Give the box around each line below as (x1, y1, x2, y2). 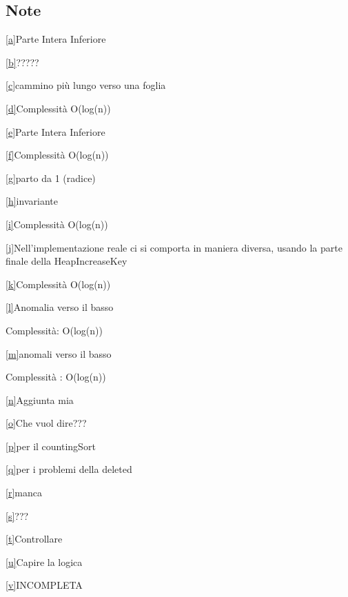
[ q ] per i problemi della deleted (6, 462, 132, 476)
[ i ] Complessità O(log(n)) (6, 216, 108, 231)
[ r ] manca (6, 485, 42, 500)
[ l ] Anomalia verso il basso (6, 300, 114, 314)
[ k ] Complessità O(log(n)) (6, 276, 111, 291)
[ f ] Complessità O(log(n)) (6, 148, 109, 162)
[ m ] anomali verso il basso (6, 346, 112, 361)
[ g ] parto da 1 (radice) (6, 170, 96, 185)
